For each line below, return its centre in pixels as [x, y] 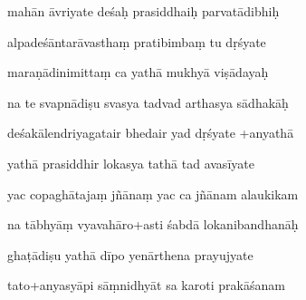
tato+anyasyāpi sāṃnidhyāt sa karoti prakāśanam [146, 285]
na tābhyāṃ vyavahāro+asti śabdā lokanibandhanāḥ [153, 224]
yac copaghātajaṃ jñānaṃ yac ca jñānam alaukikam [153, 194]
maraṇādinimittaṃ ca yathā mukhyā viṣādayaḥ [138, 72]
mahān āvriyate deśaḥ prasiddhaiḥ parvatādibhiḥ [143, 11]
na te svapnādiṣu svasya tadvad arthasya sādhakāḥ [148, 102]
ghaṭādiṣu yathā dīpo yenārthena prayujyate [130, 254]
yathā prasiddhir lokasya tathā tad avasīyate [131, 163]
